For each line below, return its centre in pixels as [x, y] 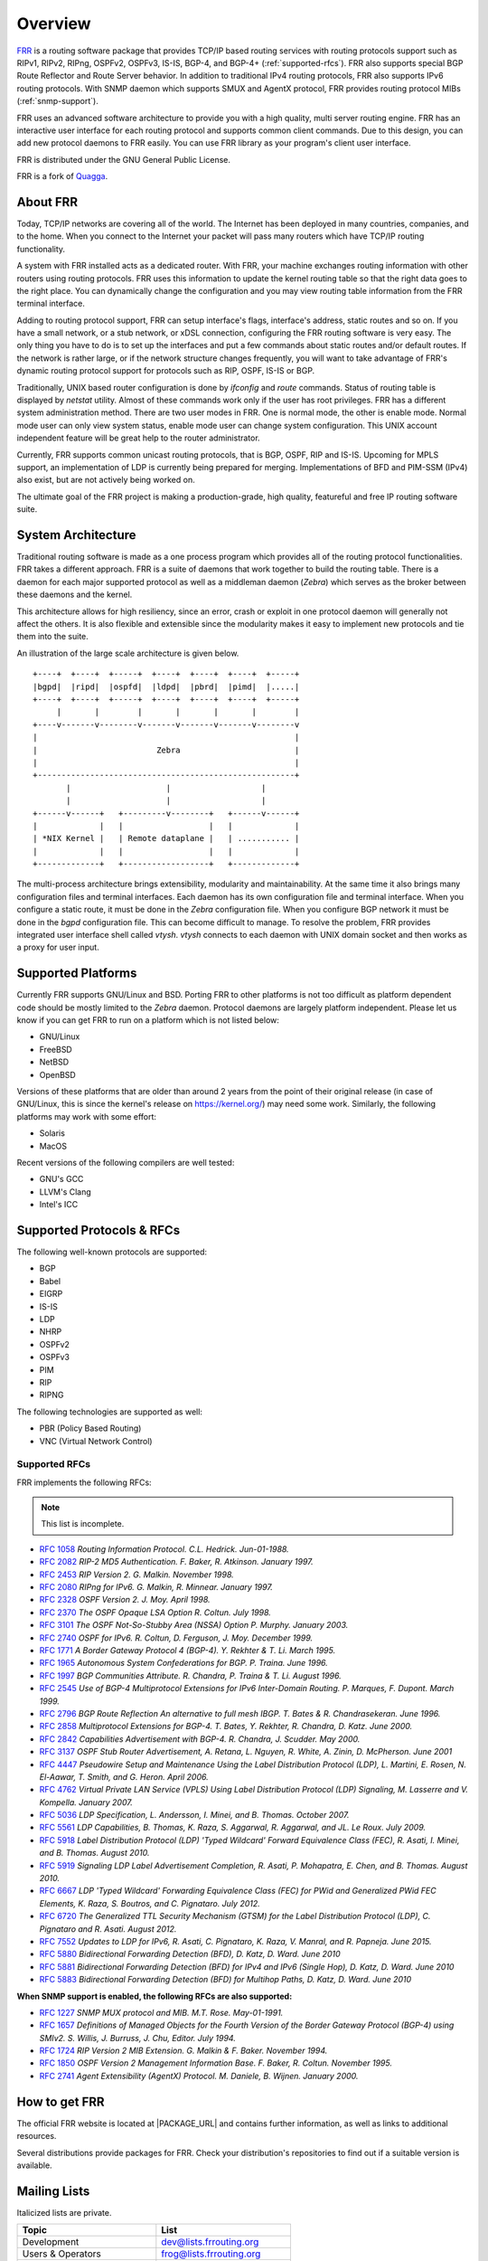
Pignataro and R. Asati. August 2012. [108, 1929]
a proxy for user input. [58, 947]
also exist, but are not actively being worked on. [106, 480]
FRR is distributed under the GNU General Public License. [123, 159]
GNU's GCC [61, 1179]
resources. [37, 2136]
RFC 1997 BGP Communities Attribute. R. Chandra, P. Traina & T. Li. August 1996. [191, 1675]
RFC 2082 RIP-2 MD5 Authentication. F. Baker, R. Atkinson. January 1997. [176, 1562]
